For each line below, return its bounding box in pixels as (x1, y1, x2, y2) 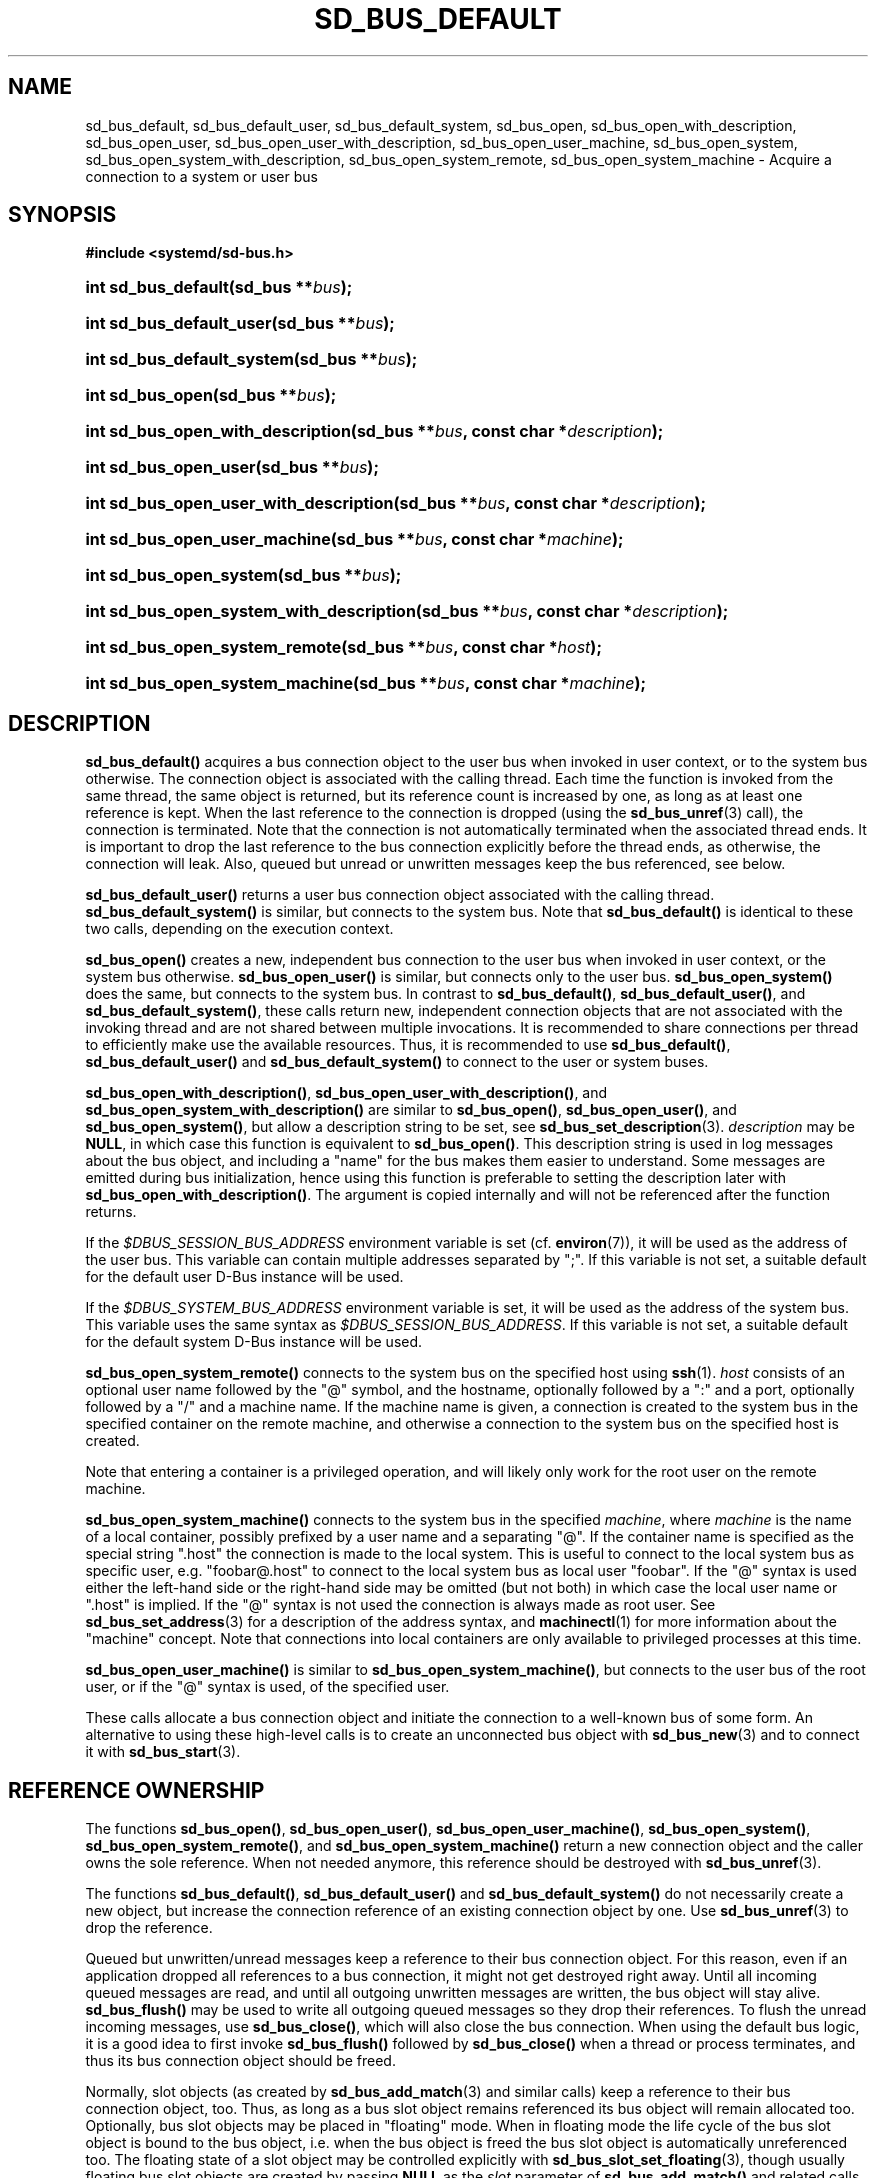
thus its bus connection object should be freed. (85, 2052, 396, 2070)
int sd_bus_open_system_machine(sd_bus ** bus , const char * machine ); (85, 673, 646, 694)
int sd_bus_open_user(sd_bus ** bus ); (85, 457, 379, 478)
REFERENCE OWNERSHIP (8, 1777, 265, 1803)
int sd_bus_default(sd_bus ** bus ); (85, 277, 353, 298)
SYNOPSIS (8, 202, 117, 228)
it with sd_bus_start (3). (85, 1743, 241, 1761)
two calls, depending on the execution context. (85, 920, 394, 938)
